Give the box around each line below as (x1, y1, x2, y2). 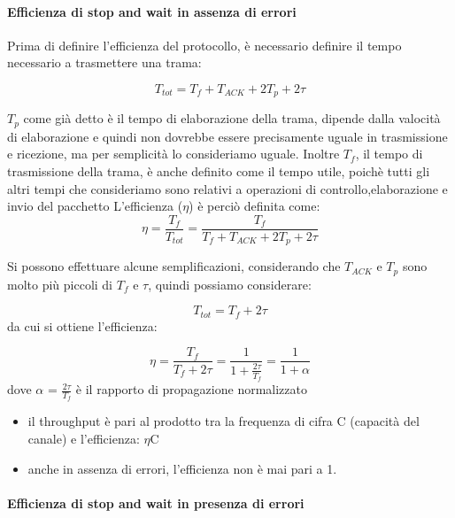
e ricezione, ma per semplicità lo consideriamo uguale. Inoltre (7, 144, 340, 163)
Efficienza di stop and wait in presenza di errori (7, 493, 305, 512)
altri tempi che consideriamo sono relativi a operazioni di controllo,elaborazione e (7, 179, 448, 197)
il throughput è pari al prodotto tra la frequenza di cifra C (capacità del (27, 412, 420, 430)
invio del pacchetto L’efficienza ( (7, 197, 183, 215)
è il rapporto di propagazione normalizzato (75, 380, 307, 398)
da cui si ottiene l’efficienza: (7, 316, 158, 335)
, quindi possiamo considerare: (148, 274, 312, 293)
